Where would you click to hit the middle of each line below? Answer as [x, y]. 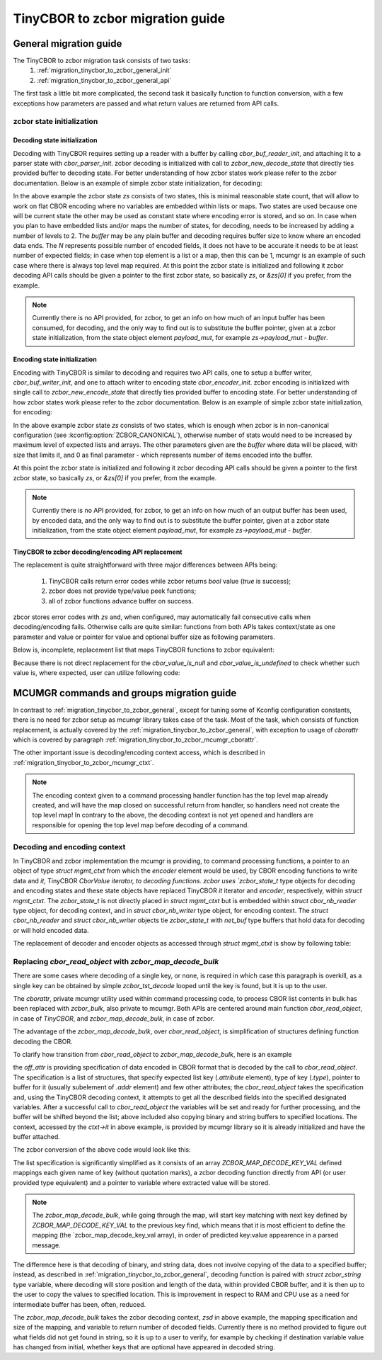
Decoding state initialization [55, 140]
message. [46, 1245]
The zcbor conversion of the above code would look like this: [102, 1150]
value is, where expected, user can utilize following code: [97, 672]
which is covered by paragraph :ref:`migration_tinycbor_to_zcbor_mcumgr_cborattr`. [135, 739]
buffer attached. [36, 1137]
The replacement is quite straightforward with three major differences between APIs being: [145, 565]
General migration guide [68, 44]
